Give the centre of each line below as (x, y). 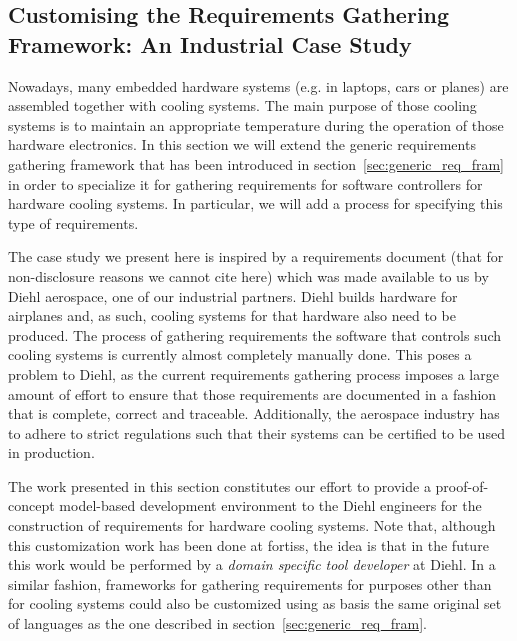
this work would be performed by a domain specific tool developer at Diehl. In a (252, 564)
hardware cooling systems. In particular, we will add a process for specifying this (255, 203)
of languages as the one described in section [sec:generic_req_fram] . (217, 623)
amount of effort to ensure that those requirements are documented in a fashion (252, 393)
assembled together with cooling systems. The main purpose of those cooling (242, 105)
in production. (51, 452)
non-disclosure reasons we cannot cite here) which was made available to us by (248, 275)
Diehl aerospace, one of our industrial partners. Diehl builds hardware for (233, 295)
